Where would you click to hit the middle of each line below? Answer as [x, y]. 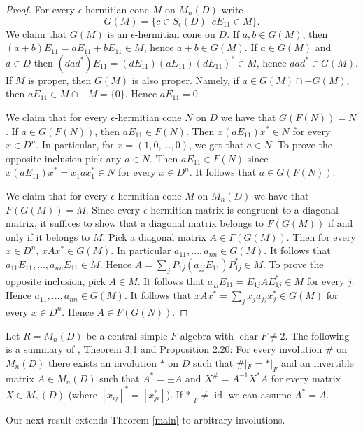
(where [83, 394]
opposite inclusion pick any [64, 158]
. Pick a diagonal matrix [154, 236]
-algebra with [205, 335]
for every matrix [306, 378]
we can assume [260, 394]
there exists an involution [102, 362]
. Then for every [321, 236]
